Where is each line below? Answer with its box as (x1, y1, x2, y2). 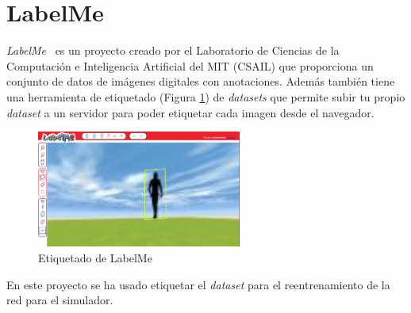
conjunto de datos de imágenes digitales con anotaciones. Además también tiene (6, 73, 395, 90)
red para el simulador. (6, 292, 113, 308)
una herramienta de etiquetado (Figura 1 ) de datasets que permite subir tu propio (6, 88, 405, 105)
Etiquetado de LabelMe (38, 250, 152, 266)
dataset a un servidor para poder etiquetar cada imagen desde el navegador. (6, 104, 375, 120)
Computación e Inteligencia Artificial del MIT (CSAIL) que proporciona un (6, 57, 374, 74)
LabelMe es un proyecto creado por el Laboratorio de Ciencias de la (6, 42, 340, 59)
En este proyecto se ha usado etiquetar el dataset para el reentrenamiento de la (6, 276, 390, 292)
